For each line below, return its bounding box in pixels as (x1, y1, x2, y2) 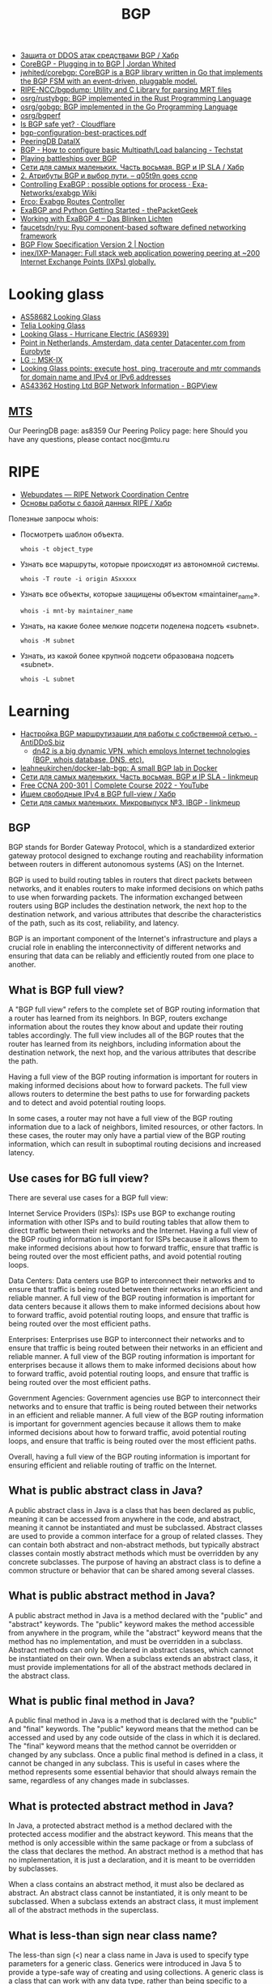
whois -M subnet (19, 636, 75, 644)
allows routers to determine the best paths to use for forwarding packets (8, 1090, 250, 1099)
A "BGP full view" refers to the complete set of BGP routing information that (8, 1005, 261, 1014)
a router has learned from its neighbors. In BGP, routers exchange (8, 1013, 228, 1023)
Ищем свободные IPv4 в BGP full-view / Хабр (19, 788, 176, 798)
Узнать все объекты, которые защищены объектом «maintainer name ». (19, 588, 261, 601)
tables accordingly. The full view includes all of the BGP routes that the (8, 1030, 244, 1040)
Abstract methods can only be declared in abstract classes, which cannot (8, 1645, 253, 1655)
